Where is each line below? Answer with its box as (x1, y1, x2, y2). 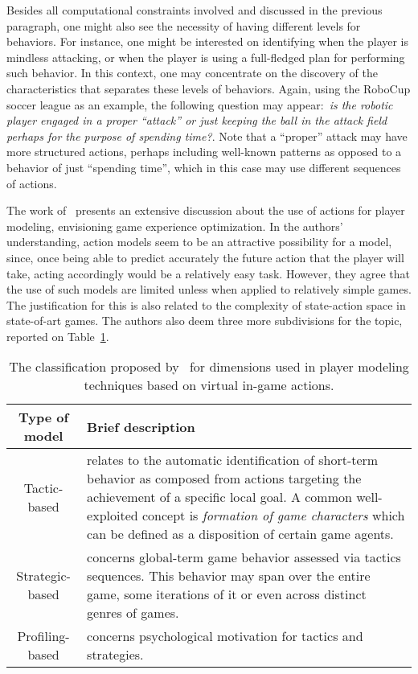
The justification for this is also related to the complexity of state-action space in (6, 296, 406, 313)
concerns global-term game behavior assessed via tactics (87, 548, 401, 567)
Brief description (87, 417, 195, 436)
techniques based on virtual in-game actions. (84, 376, 334, 395)
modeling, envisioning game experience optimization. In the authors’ (6, 217, 343, 234)
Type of (18, 408, 69, 427)
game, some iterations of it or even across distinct (87, 585, 367, 604)
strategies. (87, 645, 144, 664)
